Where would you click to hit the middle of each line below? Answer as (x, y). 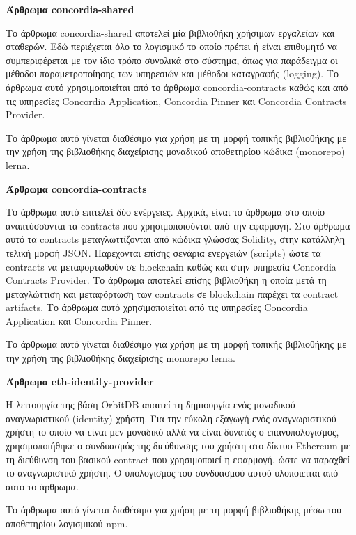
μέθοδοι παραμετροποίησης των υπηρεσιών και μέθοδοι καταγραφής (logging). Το (172, 73)
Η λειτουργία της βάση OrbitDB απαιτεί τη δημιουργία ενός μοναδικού (150, 405)
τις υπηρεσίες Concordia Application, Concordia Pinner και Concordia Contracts (176, 101)
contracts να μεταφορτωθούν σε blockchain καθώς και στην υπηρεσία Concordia (171, 266)
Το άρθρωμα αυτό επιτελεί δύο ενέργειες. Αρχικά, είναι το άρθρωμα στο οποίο (165, 212)
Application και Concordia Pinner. (79, 320)
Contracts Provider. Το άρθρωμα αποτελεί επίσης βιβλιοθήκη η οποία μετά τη (166, 280)
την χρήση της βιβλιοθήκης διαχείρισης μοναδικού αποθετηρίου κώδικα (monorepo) (176, 151)
